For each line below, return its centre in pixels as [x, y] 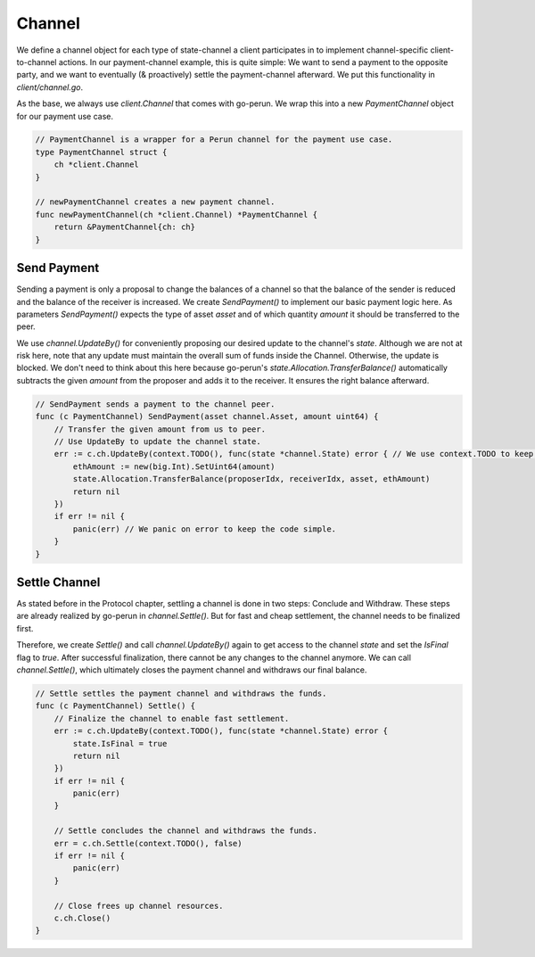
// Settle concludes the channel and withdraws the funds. [186, 831]
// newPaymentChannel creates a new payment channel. [155, 202]
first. [25, 628]
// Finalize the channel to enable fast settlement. [172, 718]
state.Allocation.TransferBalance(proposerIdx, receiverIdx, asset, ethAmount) [251, 479]
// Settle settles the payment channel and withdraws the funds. [181, 693]
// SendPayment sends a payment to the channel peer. [155, 404]
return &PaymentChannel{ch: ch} [125, 227]
